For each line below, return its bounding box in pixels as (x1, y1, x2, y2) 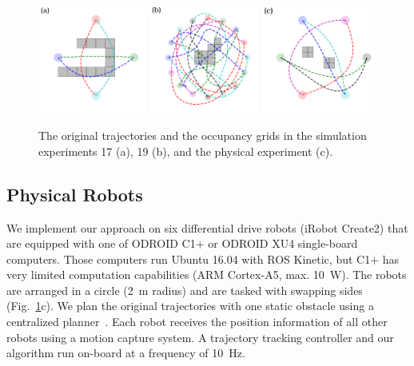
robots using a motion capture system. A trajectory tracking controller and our (6, 328, 394, 345)
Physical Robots (6, 181, 143, 206)
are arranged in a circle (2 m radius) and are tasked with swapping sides (6, 281, 363, 298)
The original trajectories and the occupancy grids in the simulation (38, 127, 367, 144)
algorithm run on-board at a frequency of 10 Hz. (6, 344, 245, 361)
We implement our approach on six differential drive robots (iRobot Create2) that (6, 219, 408, 236)
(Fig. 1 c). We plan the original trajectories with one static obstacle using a (6, 297, 374, 314)
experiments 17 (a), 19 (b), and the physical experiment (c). (38, 142, 333, 159)
